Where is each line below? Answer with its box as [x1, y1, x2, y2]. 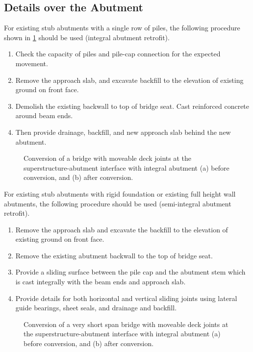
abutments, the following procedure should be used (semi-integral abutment [4, 198, 231, 208]
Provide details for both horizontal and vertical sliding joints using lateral [15, 293, 237, 303]
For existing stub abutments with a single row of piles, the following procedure [4, 23, 240, 33]
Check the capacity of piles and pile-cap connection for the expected [15, 49, 221, 59]
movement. [15, 58, 48, 68]
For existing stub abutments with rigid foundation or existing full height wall [4, 188, 236, 199]
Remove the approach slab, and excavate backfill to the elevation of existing [15, 75, 244, 85]
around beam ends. [15, 110, 73, 121]
